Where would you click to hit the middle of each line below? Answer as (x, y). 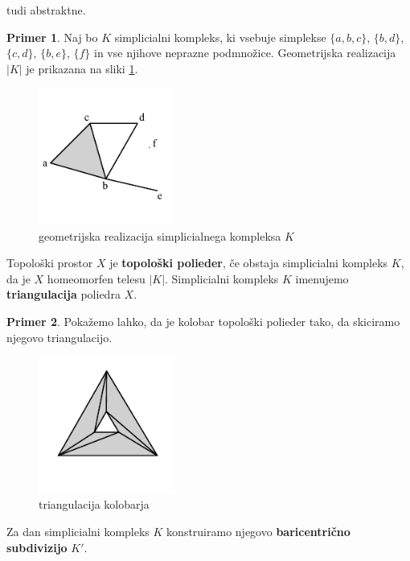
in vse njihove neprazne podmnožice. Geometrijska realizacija (245, 53)
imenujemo (322, 278)
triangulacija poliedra (64, 294)
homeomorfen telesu (96, 278)
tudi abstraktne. (46, 10)
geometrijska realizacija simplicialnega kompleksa (160, 235)
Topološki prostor (50, 263)
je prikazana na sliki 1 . (82, 68)
